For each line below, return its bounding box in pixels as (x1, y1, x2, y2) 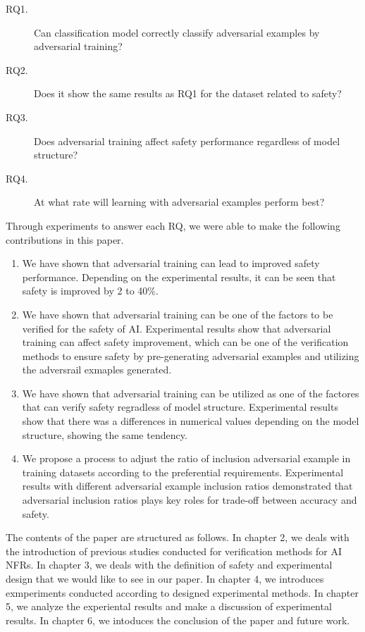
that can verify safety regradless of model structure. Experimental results (22, 399, 338, 414)
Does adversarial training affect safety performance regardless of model (34, 133, 340, 148)
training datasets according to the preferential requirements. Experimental (22, 464, 344, 479)
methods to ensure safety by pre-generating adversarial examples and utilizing (22, 348, 359, 363)
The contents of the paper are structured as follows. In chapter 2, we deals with (6, 530, 349, 545)
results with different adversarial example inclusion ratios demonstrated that (22, 478, 353, 493)
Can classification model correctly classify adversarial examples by (34, 25, 320, 39)
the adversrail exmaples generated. (22, 362, 172, 377)
